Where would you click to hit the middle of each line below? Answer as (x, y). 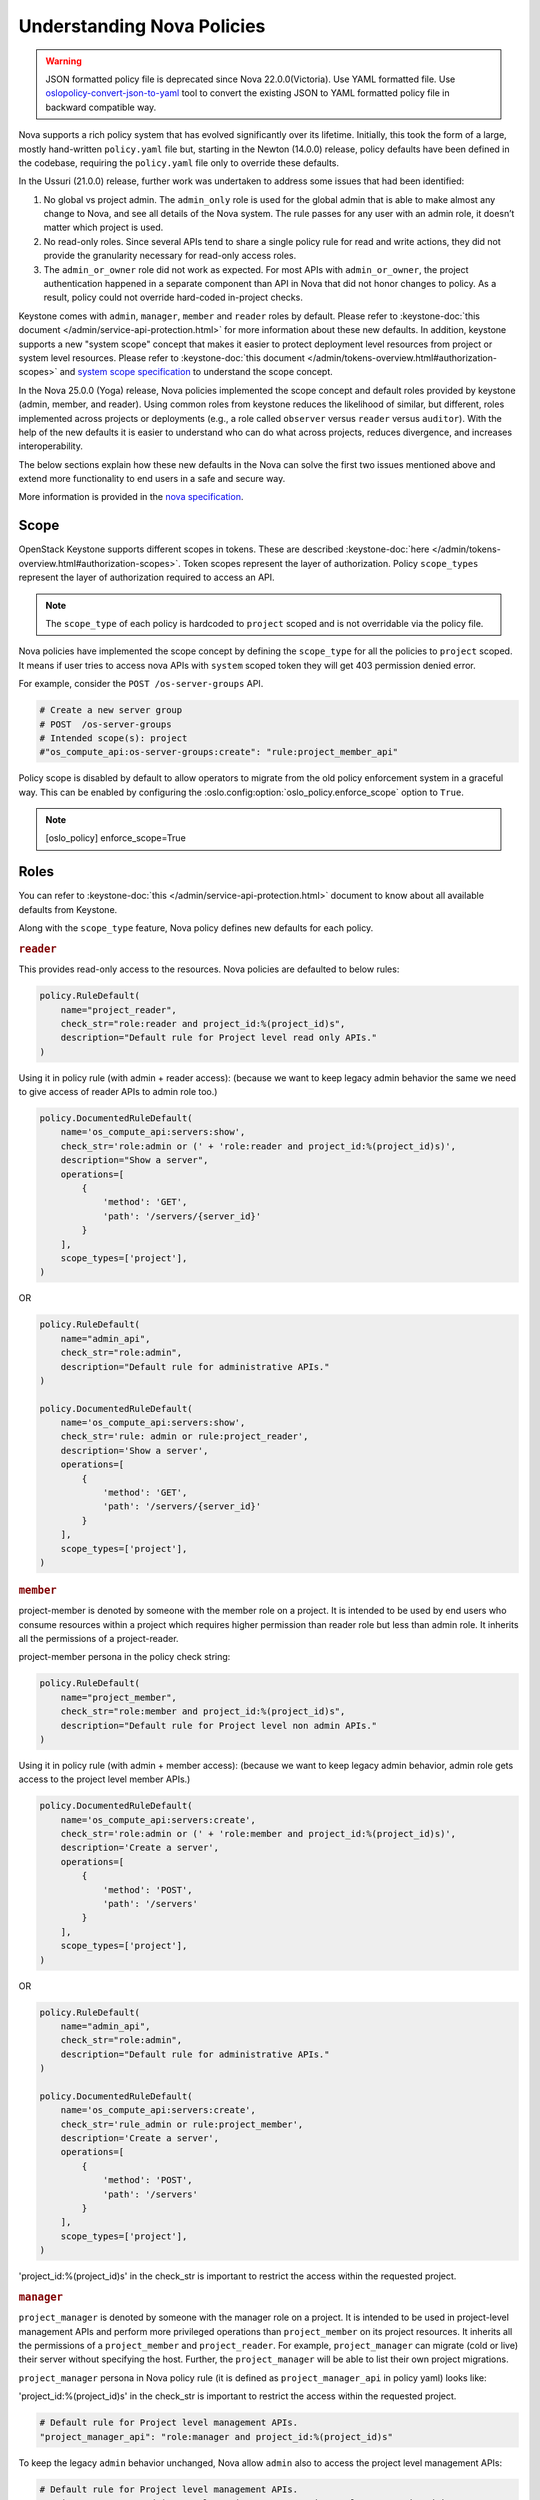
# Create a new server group (111, 710)
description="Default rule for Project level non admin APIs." (219, 1725)
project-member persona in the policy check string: (124, 1657)
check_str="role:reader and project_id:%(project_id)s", (203, 1023)
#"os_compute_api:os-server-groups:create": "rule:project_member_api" (219, 752)
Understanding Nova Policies (142, 26)
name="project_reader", (118, 1009)
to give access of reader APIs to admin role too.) (118, 1092)
